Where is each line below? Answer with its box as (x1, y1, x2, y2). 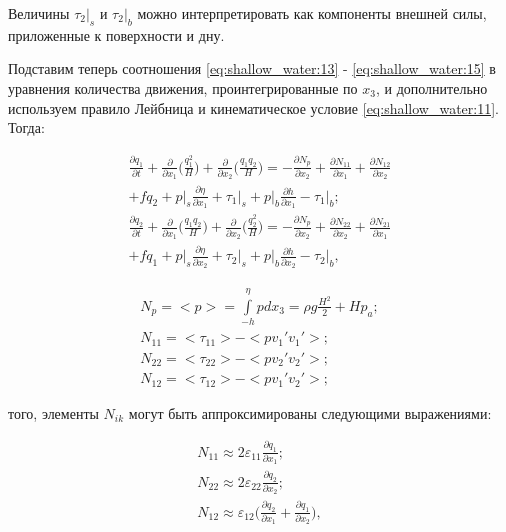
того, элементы (8, 402, 99, 423)
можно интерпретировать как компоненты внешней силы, (137, 3, 487, 23)
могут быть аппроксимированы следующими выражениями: (128, 402, 492, 423)
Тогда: (8, 117, 45, 138)
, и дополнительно (375, 77, 488, 98)
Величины (8, 3, 70, 23)
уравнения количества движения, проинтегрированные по (8, 77, 358, 98)
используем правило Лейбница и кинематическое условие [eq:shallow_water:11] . (8, 97, 499, 118)
